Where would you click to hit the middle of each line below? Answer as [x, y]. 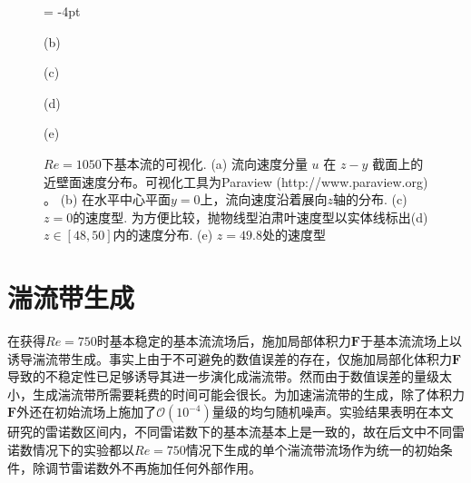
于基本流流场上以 [411, 341]
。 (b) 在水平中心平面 [107, 199]
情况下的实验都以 [83, 450]
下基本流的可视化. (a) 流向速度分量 [204, 163]
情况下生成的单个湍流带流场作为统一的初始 [313, 450]
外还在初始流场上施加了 [87, 412]
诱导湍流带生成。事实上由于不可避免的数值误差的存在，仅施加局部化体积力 [230, 358]
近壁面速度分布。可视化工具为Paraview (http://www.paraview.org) [236, 181]
